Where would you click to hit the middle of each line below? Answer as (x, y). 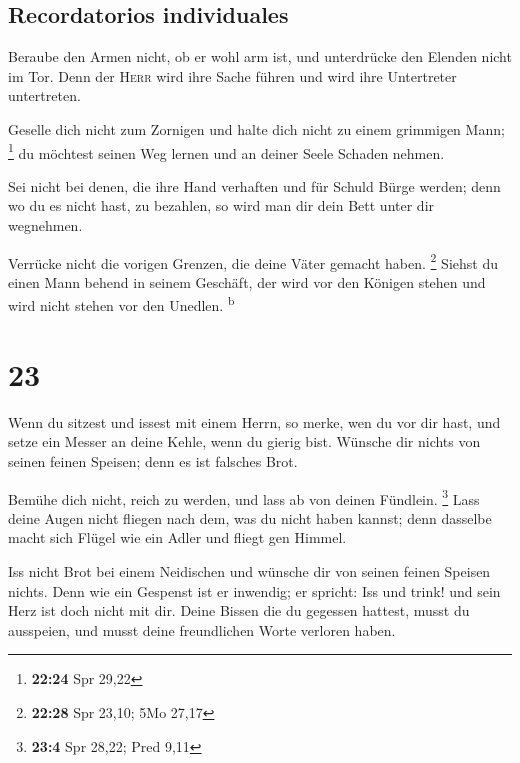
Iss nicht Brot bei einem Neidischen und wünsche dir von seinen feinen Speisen (249, 571)
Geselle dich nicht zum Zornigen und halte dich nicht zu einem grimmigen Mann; (256, 128)
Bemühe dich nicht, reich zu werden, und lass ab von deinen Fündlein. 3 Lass (244, 497)
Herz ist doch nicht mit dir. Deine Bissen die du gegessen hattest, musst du (239, 610)
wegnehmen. (45, 225)
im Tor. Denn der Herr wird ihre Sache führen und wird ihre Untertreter (232, 75)
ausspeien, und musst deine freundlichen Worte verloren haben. (202, 629)
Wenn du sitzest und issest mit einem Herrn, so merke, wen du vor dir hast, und (254, 421)
